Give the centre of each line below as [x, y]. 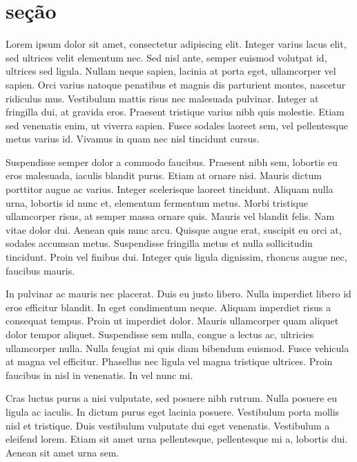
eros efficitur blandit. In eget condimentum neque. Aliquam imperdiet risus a [168, 307]
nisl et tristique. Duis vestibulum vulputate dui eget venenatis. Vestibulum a [168, 425]
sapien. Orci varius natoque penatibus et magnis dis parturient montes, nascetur [176, 84]
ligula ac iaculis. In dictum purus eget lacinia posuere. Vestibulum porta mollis [173, 411]
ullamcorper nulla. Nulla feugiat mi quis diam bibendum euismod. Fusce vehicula [177, 348]
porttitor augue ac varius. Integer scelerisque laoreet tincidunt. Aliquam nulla [170, 189]
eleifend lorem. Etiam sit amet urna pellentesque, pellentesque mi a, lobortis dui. [177, 439]
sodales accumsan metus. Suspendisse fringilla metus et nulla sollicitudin [159, 243]
